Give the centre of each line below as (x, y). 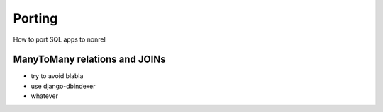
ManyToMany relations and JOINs (89, 60)
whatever (44, 96)
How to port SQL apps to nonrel (59, 39)
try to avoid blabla (57, 76)
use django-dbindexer (63, 86)
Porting (35, 18)
